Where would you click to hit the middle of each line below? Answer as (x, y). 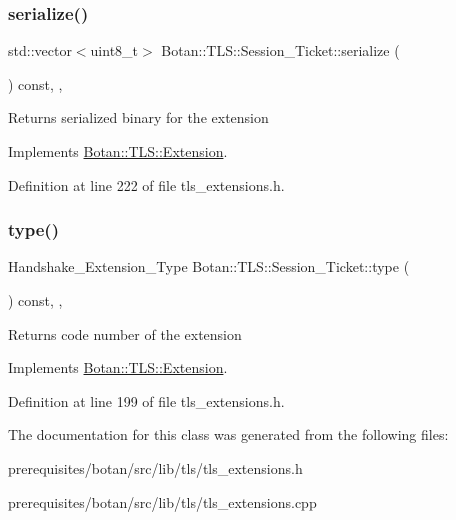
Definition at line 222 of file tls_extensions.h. (146, 184)
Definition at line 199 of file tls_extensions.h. (146, 400)
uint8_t (114, 50)
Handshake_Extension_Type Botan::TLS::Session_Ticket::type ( (209, 266)
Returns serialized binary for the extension (138, 117)
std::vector (40, 50)
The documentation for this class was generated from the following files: (228, 434)
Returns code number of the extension (125, 333)
